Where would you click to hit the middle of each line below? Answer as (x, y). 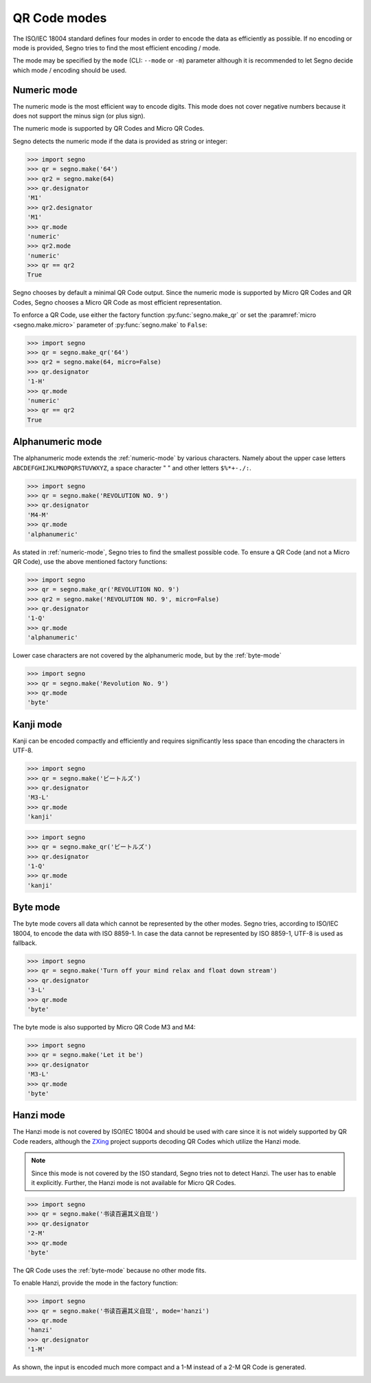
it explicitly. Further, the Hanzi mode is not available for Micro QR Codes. (134, 1182)
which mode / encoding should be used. (70, 70)
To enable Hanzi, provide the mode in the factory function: (95, 1283)
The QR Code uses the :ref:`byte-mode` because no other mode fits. (110, 1270)
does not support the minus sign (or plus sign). (79, 116)
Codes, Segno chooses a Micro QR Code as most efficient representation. (117, 302)
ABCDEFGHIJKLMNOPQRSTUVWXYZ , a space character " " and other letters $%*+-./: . (132, 468)
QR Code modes (60, 18)
